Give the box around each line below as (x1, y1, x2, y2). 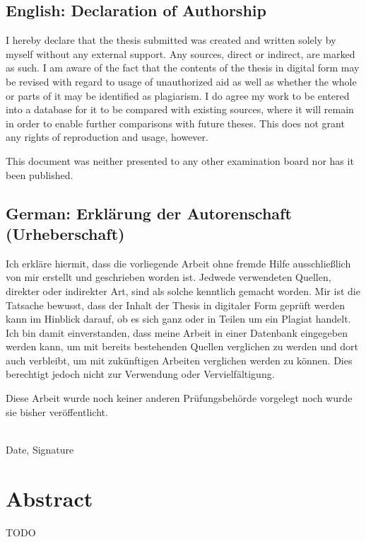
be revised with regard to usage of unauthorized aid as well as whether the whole (6, 74, 357, 88)
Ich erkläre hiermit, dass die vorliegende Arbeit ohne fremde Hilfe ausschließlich (6, 255, 351, 270)
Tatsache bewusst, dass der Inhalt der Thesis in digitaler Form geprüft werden (6, 297, 346, 312)
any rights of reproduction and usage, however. (6, 129, 208, 144)
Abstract (6, 483, 93, 512)
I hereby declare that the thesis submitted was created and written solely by (6, 33, 336, 47)
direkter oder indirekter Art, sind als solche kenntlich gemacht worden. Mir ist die (6, 283, 360, 298)
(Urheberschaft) (6, 222, 125, 244)
